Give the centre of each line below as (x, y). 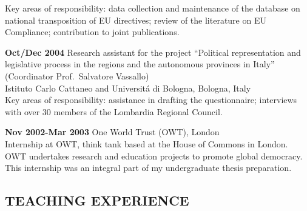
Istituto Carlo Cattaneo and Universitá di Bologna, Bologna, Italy (128, 88)
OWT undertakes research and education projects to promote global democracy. (154, 156)
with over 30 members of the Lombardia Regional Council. (114, 111)
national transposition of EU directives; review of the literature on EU (136, 20)
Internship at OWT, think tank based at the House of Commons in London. (147, 143)
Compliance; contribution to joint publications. (92, 32)
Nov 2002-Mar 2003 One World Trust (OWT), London (112, 132)
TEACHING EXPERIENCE (97, 200)
